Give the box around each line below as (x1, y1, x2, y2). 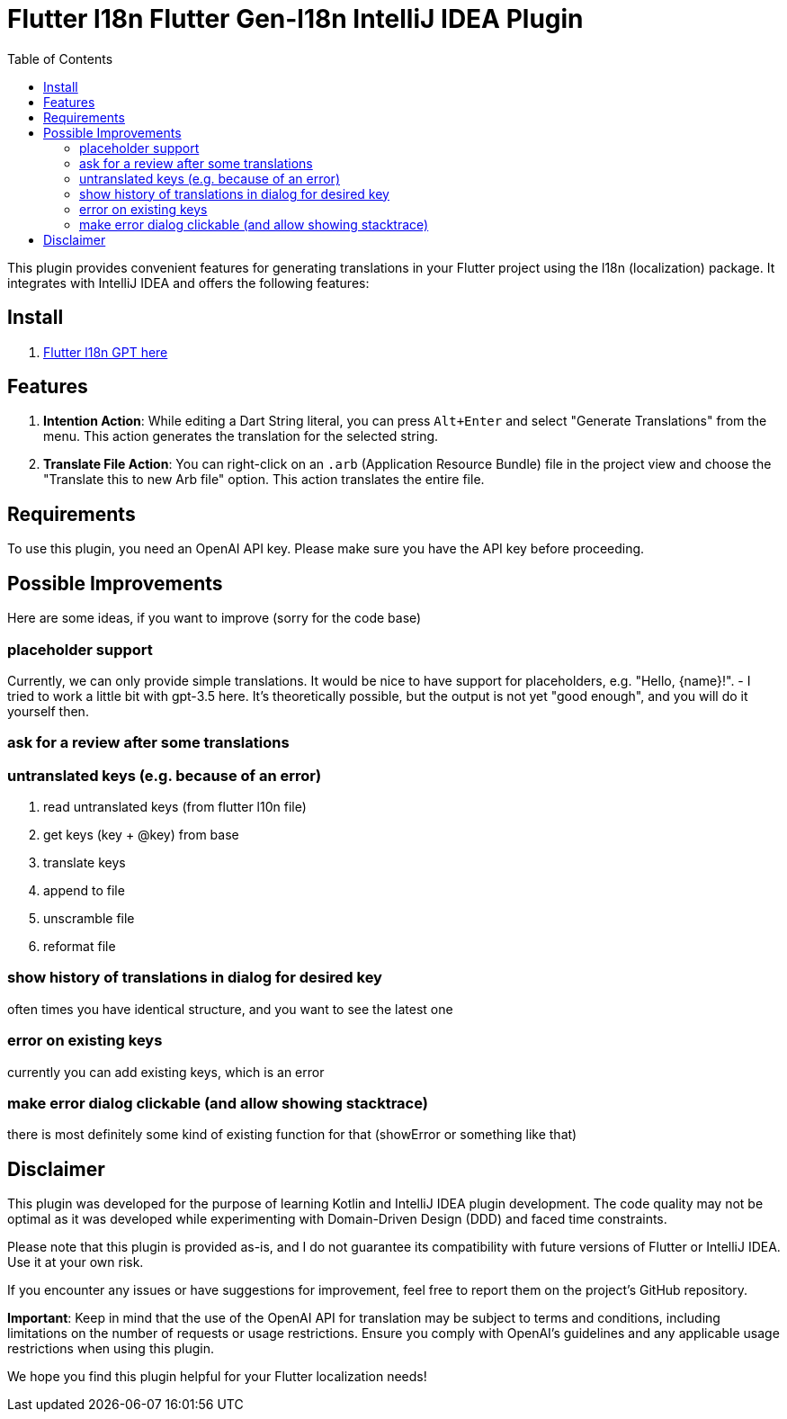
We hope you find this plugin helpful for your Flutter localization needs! (7, 1369, 427, 1385)
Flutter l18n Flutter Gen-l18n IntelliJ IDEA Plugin (7, 4, 584, 34)
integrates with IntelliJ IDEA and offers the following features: (7, 274, 370, 291)
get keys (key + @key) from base (43, 827, 239, 842)
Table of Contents (7, 50, 113, 67)
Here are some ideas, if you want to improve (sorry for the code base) (7, 610, 422, 626)
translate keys (43, 855, 126, 870)
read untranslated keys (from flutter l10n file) (43, 799, 307, 814)
